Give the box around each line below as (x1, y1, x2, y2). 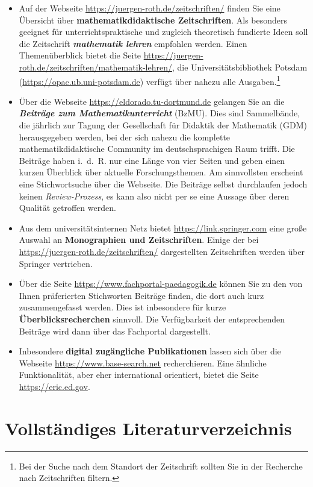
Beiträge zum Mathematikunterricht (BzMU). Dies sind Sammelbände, (19, 107, 300, 119)
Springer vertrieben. (19, 257, 93, 269)
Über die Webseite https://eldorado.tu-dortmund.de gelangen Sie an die (19, 95, 285, 107)
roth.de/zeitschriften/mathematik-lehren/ (19, 60, 172, 73)
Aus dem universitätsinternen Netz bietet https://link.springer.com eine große (19, 221, 307, 234)
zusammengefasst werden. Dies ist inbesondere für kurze (19, 301, 226, 313)
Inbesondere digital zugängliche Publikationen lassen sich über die (19, 345, 281, 357)
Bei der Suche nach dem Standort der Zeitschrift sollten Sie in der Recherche (19, 459, 303, 472)
